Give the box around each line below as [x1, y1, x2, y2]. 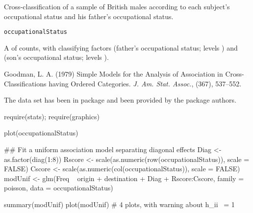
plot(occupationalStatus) [4, 128, 78, 138]
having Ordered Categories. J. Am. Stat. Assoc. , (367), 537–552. [49, 78, 242, 88]
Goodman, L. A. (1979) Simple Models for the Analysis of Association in [4, 69, 223, 79]
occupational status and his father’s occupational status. [4, 11, 174, 21]
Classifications [4, 78, 47, 88]
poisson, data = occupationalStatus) [4, 183, 113, 193]
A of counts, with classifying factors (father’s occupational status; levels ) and [4, 42, 238, 53]
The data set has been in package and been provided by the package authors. [4, 95, 236, 105]
